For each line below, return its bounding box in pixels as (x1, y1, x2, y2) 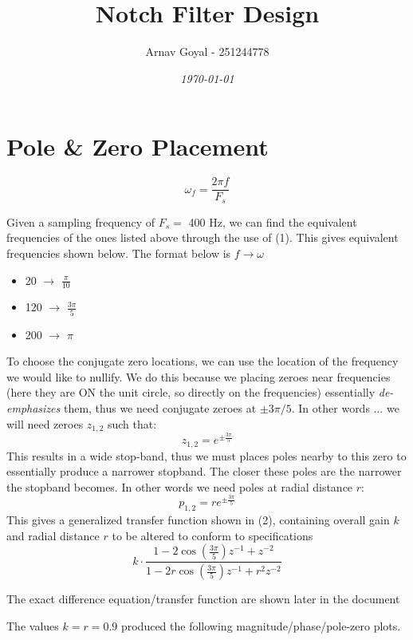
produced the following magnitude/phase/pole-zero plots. (120, 617, 401, 634)
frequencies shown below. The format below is (6, 244, 231, 261)
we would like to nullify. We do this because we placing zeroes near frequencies (6, 368, 391, 385)
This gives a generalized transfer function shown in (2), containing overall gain (6, 512, 390, 528)
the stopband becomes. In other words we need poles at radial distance (6, 478, 353, 495)
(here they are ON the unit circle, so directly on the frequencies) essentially (6, 384, 376, 401)
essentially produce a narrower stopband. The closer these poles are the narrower (6, 463, 402, 480)
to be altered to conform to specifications (112, 527, 313, 543)
